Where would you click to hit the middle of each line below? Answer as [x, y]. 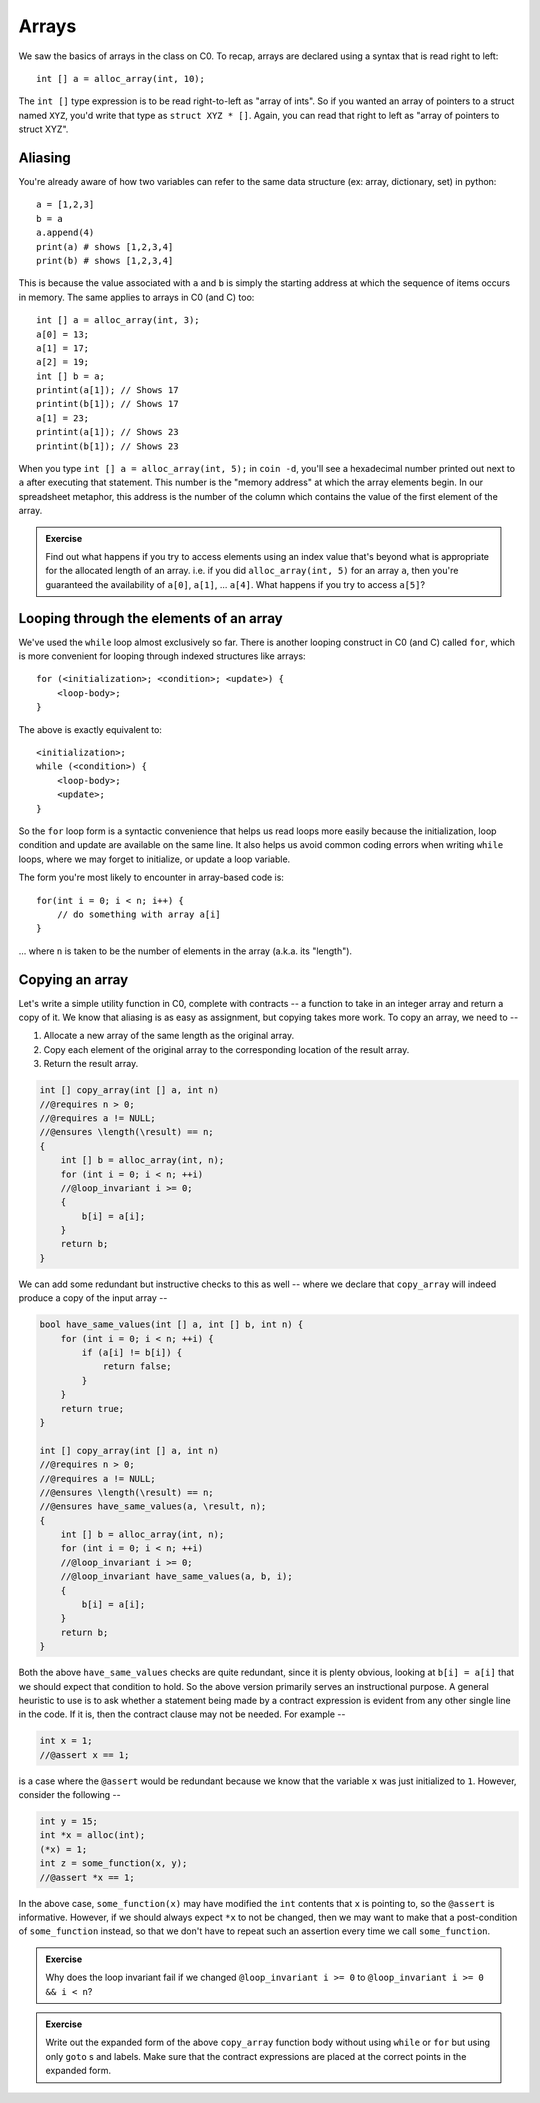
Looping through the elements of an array [151, 618]
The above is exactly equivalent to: [90, 729]
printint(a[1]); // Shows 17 [107, 390]
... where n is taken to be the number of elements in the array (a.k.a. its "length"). [185, 951]
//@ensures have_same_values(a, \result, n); [153, 1506]
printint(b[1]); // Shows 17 [107, 404]
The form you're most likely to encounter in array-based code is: [151, 877]
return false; [137, 1366]
